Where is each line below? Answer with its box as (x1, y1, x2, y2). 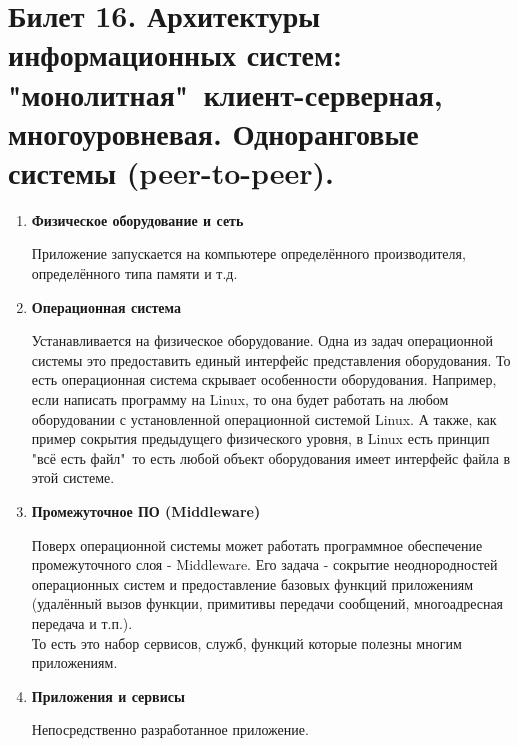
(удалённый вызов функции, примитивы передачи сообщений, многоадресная (31, 593, 504, 614)
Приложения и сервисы (31, 685, 185, 706)
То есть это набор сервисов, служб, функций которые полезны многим (31, 632, 462, 653)
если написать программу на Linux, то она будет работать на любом (31, 389, 449, 410)
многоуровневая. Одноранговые (8, 112, 419, 153)
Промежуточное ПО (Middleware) (31, 501, 261, 521)
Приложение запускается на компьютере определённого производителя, (31, 243, 466, 264)
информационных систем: (8, 34, 342, 75)
